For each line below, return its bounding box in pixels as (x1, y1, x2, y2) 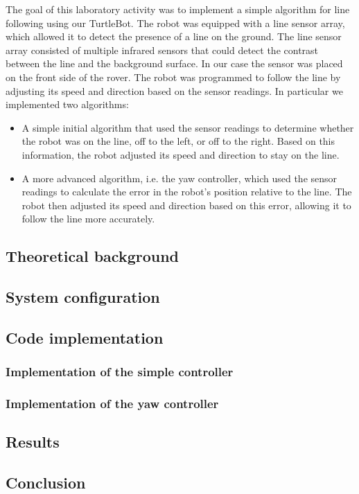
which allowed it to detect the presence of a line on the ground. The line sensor (6, 29, 342, 44)
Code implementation (6, 326, 164, 348)
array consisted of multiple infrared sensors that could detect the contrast (6, 42, 319, 57)
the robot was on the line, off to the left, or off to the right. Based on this (21, 134, 335, 148)
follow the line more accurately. (21, 211, 155, 226)
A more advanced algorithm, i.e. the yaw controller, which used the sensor (21, 170, 338, 185)
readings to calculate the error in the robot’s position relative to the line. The (21, 184, 352, 199)
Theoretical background (6, 245, 179, 267)
